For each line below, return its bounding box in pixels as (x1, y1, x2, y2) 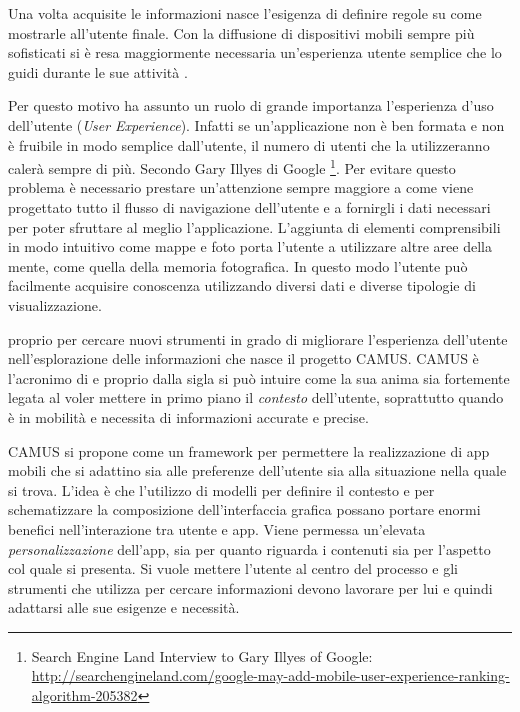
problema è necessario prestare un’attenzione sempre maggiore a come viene (8, 177, 474, 198)
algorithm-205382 (31, 685, 138, 706)
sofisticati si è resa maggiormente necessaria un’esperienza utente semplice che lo (8, 42, 502, 63)
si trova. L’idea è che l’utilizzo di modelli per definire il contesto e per (8, 479, 435, 500)
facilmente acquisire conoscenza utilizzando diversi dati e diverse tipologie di (8, 275, 476, 296)
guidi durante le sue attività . (8, 61, 188, 82)
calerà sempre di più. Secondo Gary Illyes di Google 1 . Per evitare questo (8, 155, 456, 178)
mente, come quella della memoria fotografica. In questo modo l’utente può (8, 255, 468, 276)
